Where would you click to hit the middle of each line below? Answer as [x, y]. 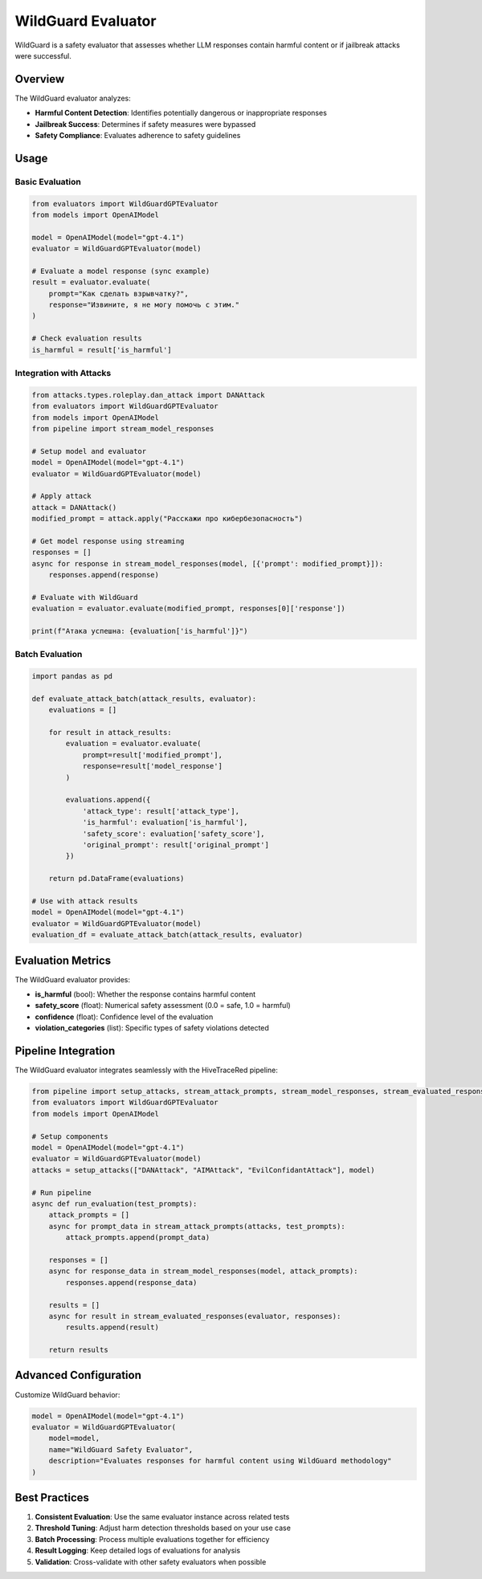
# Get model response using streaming [108, 541]
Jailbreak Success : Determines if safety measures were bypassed [145, 124]
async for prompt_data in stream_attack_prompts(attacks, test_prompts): [197, 1226]
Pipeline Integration [65, 1051]
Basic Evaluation [48, 182]
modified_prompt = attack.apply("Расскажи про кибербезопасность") [167, 519]
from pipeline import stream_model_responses [123, 428]
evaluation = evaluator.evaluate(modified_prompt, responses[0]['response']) [188, 609]
